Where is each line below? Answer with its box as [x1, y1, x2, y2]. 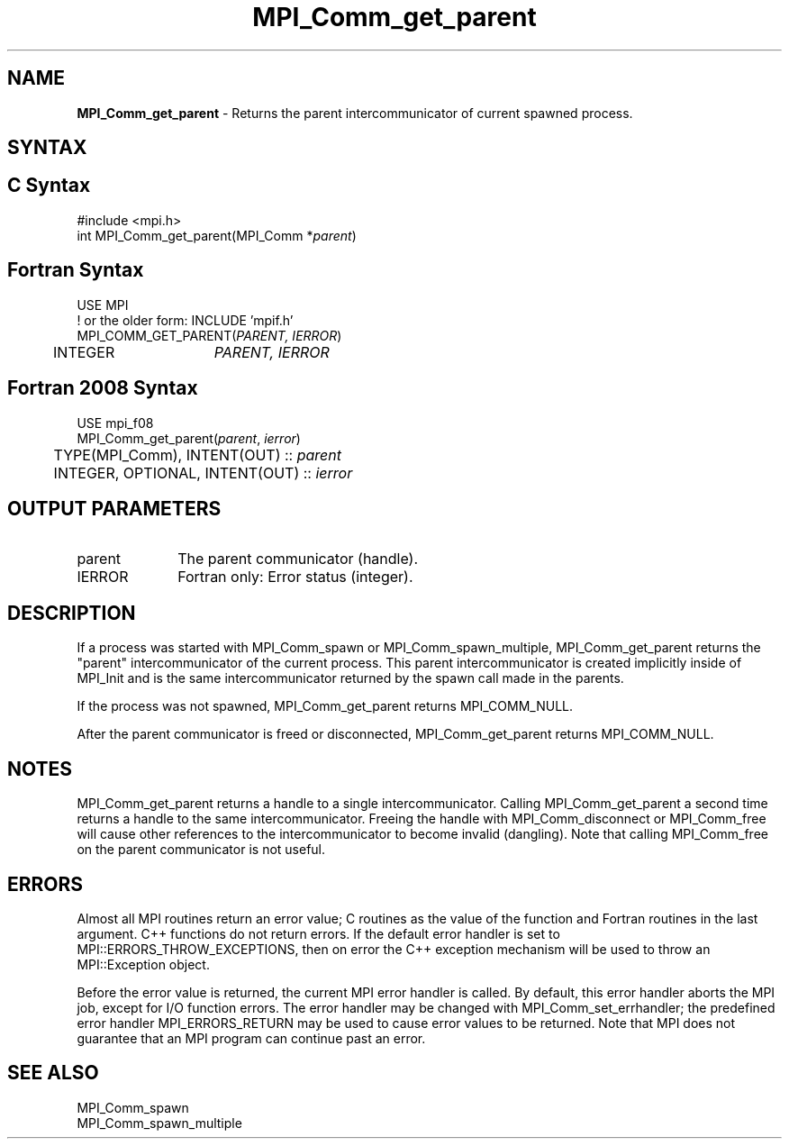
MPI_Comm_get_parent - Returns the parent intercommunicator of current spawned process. [77, 105, 633, 121]
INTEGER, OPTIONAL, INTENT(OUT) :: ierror [53, 463, 353, 482]
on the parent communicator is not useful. [77, 841, 326, 858]
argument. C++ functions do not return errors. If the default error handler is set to [77, 925, 560, 941]
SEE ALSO [7, 1061, 99, 1085]
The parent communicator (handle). [177, 550, 419, 568]
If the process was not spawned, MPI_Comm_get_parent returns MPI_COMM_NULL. [77, 698, 574, 714]
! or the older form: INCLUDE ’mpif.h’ [77, 312, 294, 328]
